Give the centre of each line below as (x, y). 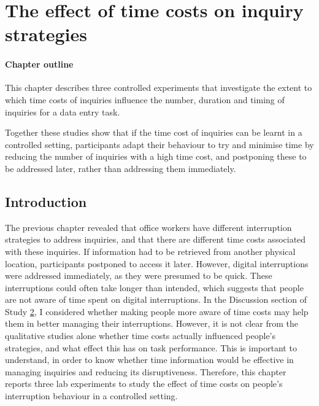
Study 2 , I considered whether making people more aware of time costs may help (157, 311)
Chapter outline (39, 64)
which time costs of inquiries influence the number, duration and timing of (145, 99)
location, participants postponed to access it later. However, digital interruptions (157, 263)
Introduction (46, 201)
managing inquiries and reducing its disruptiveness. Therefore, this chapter (146, 371)
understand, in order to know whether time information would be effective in (149, 360)
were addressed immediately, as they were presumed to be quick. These (139, 275)
